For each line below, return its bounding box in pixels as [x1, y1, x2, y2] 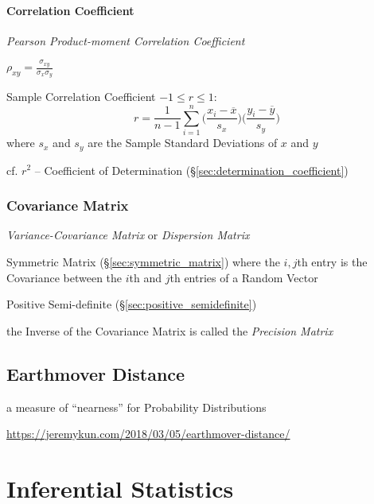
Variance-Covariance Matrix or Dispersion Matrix [6, 227, 250, 243]
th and [129, 269, 162, 285]
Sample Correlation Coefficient [6, 88, 156, 105]
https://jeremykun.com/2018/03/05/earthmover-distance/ [6, 425, 290, 442]
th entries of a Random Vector [169, 269, 318, 285]
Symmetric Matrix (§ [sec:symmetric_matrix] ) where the [6, 253, 280, 269]
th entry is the [297, 253, 368, 269]
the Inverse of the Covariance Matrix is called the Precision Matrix [6, 322, 333, 339]
